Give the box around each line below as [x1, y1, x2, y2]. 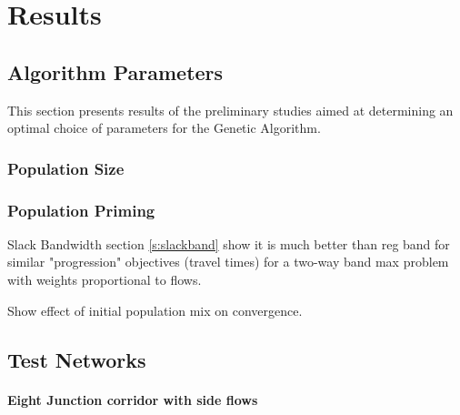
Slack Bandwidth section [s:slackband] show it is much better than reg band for [7, 234, 450, 253]
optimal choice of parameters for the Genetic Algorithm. [7, 118, 321, 137]
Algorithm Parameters [7, 57, 224, 86]
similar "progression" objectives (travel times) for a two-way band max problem [7, 252, 449, 271]
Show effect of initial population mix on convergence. [7, 300, 303, 319]
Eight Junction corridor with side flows [7, 390, 258, 409]
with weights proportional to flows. [7, 270, 202, 289]
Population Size [7, 157, 125, 179]
